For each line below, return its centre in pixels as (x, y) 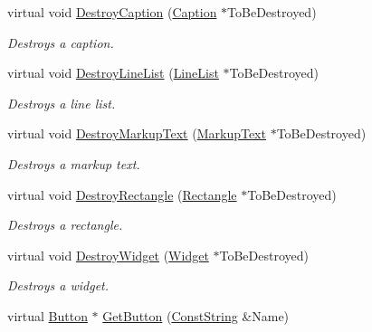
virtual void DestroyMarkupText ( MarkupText (137, 133)
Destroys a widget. (58, 285)
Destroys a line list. (62, 103)
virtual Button (48, 315)
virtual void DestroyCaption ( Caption (112, 12)
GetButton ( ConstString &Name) (196, 315)
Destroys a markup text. (74, 163)
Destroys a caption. (61, 42)
